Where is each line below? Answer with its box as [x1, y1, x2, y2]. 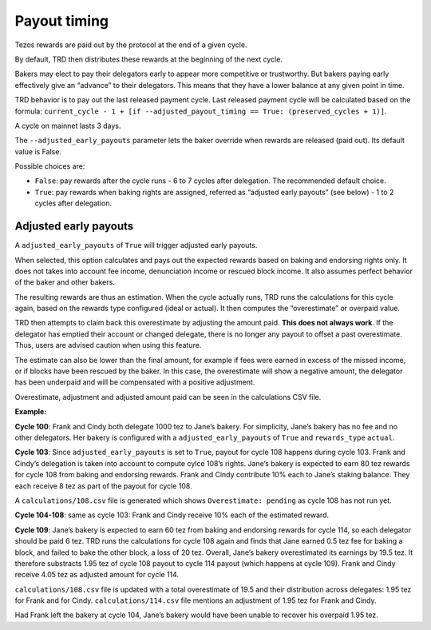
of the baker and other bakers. [14, 277, 115, 287]
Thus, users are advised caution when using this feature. [14, 341, 202, 350]
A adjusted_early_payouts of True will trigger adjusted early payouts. [14, 241, 258, 250]
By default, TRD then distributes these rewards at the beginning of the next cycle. [14, 54, 283, 64]
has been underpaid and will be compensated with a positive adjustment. [14, 377, 255, 387]
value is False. [14, 146, 61, 156]
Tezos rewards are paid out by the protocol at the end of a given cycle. [14, 40, 247, 50]
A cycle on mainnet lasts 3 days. [14, 121, 121, 130]
